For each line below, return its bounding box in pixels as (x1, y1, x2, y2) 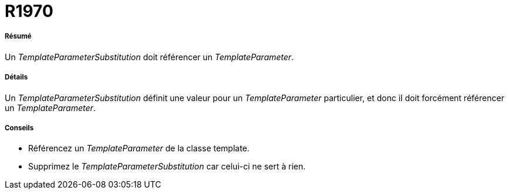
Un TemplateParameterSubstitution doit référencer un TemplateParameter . (5, 51, 294, 62)
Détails (5, 73, 28, 82)
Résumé (5, 32, 32, 41)
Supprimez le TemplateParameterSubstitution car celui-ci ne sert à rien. (28, 161, 306, 172)
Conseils (5, 123, 34, 132)
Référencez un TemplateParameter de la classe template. (28, 143, 250, 154)
